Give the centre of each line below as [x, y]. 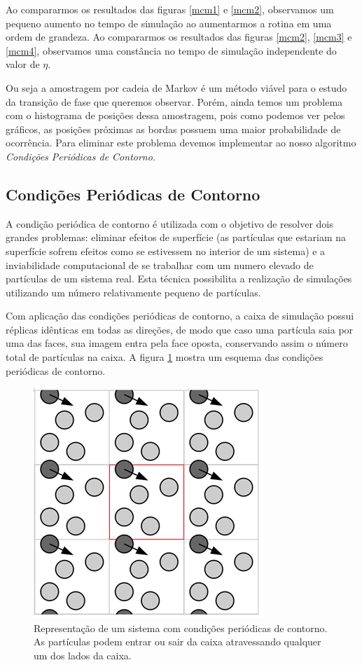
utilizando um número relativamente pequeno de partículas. [133, 292]
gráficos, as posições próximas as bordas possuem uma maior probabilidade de [173, 129]
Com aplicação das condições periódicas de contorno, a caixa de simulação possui [180, 316]
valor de [23, 64]
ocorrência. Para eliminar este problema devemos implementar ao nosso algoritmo [181, 143]
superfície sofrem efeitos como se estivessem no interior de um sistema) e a [166, 251]
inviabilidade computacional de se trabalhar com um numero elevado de [160, 265]
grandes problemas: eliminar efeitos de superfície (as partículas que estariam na [176, 237]
